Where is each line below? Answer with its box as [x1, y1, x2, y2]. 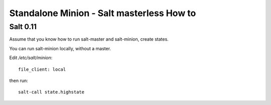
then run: [9, 77, 29, 83]
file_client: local [18, 66, 66, 72]
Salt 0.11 [9, 22, 37, 31]
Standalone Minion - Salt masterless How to [9, 8, 196, 19]
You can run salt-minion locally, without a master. [9, 45, 111, 51]
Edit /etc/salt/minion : [9, 55, 53, 61]
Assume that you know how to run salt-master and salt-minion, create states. [9, 36, 169, 42]
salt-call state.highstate [18, 89, 85, 95]
